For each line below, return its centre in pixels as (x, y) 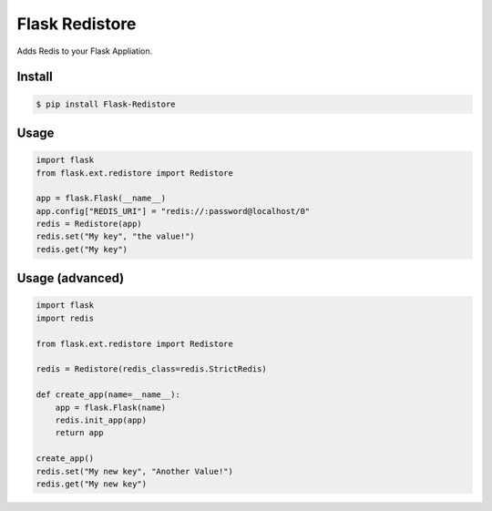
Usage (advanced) (71, 278)
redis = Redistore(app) (89, 224)
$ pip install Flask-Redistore (106, 104)
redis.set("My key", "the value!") (115, 236)
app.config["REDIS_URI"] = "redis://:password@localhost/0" (173, 211)
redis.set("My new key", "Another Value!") (135, 471)
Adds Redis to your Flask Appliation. (85, 51)
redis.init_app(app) (101, 420)
